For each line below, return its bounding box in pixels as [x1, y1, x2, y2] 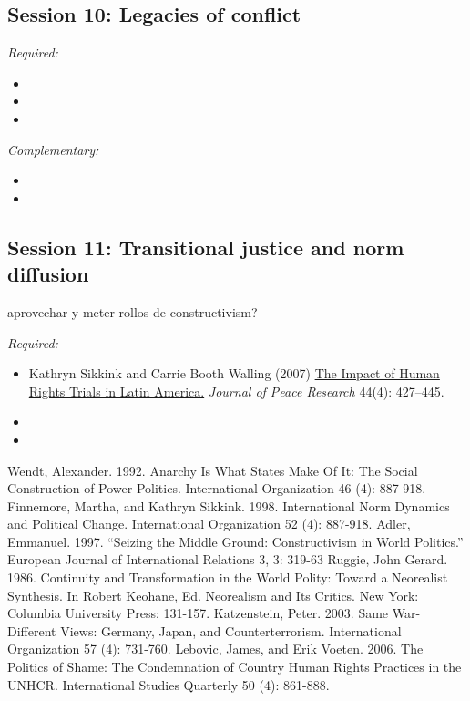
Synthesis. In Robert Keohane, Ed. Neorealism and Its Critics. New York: [7, 585, 419, 604]
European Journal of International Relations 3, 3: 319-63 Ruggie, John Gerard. [7, 550, 448, 569]
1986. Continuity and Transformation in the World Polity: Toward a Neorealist [7, 568, 448, 587]
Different [7, 621, 56, 640]
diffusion [7, 260, 89, 288]
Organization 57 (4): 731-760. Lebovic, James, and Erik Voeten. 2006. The [7, 639, 424, 658]
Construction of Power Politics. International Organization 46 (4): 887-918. [7, 479, 426, 498]
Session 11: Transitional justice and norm [7, 232, 404, 261]
